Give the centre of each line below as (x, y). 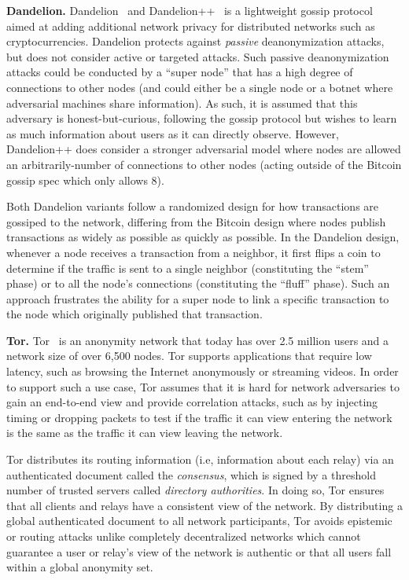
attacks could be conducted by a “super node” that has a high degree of (180, 72)
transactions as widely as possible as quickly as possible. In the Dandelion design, (203, 237)
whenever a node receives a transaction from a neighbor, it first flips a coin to (193, 252)
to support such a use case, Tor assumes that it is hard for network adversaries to (203, 386)
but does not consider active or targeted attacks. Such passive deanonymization (198, 56)
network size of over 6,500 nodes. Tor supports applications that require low (189, 356)
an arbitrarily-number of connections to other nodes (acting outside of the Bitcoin (204, 164)
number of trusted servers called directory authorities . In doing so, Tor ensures (195, 490)
